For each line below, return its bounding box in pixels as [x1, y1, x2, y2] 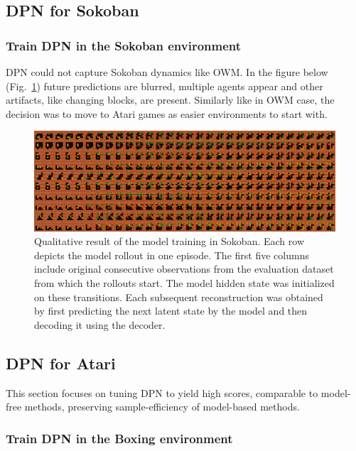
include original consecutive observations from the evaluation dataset [34, 261, 334, 276]
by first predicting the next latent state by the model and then [34, 303, 308, 318]
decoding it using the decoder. [34, 317, 166, 332]
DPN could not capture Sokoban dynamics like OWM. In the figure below [6, 65, 328, 79]
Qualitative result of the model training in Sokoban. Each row [34, 234, 304, 249]
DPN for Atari [6, 352, 116, 374]
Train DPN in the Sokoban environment [6, 36, 242, 54]
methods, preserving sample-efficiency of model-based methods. [24, 399, 300, 414]
